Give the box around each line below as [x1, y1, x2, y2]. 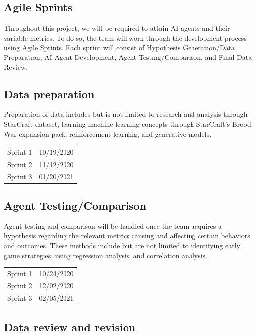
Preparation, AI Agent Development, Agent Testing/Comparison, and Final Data [4, 52, 252, 62]
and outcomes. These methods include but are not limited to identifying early [4, 240, 240, 251]
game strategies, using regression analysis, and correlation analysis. [4, 250, 207, 260]
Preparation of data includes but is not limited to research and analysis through [4, 109, 248, 119]
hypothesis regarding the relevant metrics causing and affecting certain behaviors [4, 230, 250, 241]
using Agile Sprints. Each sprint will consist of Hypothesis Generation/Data [4, 42, 235, 53]
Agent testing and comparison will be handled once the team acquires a [4, 221, 222, 231]
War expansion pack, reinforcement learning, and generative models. [4, 128, 212, 139]
